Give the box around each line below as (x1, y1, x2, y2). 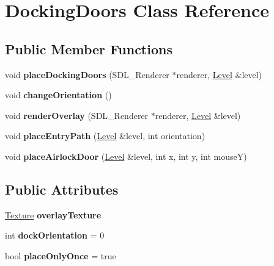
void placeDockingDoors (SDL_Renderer (5, 68, 169, 81)
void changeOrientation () (5, 88, 112, 101)
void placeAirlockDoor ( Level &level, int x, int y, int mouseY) (5, 149, 247, 162)
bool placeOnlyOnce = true (5, 249, 116, 262)
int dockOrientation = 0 (5, 229, 105, 242)
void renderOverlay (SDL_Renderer (5, 109, 149, 121)
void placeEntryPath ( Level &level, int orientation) (5, 129, 206, 142)
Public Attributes (5, 179, 119, 198)
